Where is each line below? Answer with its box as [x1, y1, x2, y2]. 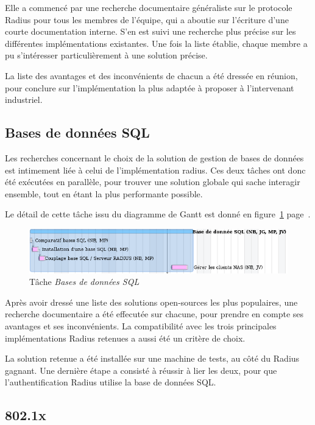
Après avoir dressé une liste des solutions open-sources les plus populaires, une [5, 295, 298, 308]
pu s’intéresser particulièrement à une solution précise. [5, 49, 208, 61]
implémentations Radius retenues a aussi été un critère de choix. [5, 331, 246, 344]
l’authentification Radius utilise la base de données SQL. [5, 376, 216, 388]
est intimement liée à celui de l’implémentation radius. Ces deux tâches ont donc [5, 163, 306, 176]
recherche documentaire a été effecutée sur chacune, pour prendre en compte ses [5, 307, 304, 320]
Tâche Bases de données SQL [29, 275, 140, 288]
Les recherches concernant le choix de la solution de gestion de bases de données [5, 151, 304, 164]
